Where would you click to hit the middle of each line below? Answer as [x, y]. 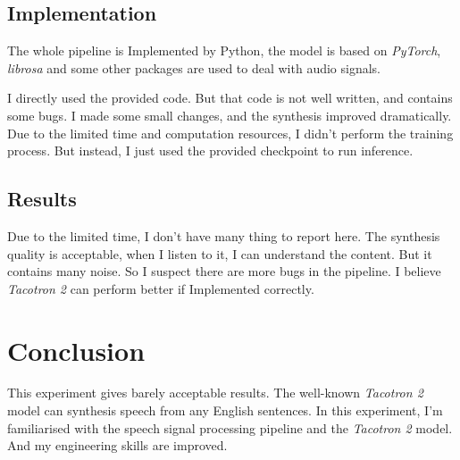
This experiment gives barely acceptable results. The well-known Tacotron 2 [215, 393]
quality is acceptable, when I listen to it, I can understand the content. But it [220, 253]
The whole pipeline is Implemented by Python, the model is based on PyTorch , [224, 50]
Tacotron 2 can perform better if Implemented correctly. [161, 288]
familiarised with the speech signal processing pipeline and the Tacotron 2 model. [230, 427]
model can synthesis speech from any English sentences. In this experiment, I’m [225, 410]
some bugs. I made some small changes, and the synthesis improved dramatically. [230, 115]
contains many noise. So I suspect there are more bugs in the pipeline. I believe [224, 271]
